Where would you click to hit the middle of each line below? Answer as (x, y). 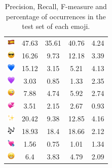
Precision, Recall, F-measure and (56, 6)
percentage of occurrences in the (56, 16)
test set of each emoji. (56, 26)
